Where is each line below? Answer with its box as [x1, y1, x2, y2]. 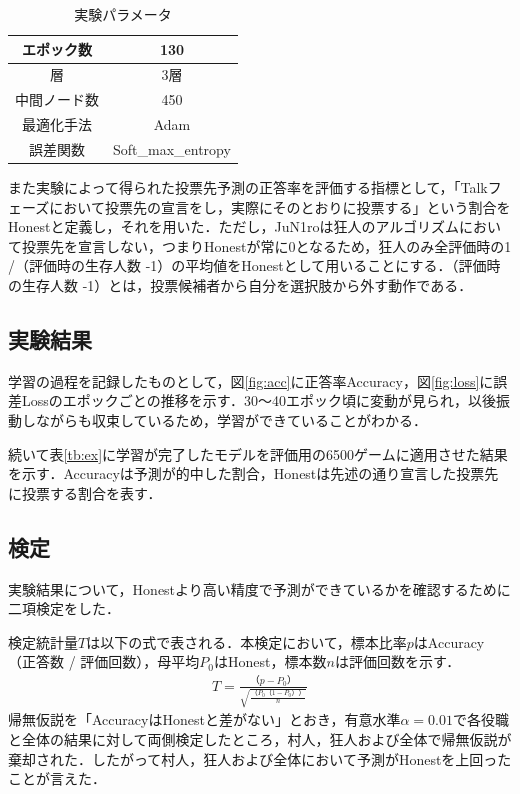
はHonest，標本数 [214, 651, 327, 672]
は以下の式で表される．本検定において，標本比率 [86, 631, 407, 652]
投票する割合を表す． [21, 482, 162, 503]
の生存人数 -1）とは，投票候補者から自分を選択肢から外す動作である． [8, 275, 473, 296]
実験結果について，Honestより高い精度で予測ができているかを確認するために [8, 578, 511, 599]
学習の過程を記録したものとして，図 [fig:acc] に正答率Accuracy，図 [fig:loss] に [8, 370, 494, 391]
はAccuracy [413, 631, 485, 652]
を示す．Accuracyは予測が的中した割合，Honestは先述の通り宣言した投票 [8, 463, 485, 484]
